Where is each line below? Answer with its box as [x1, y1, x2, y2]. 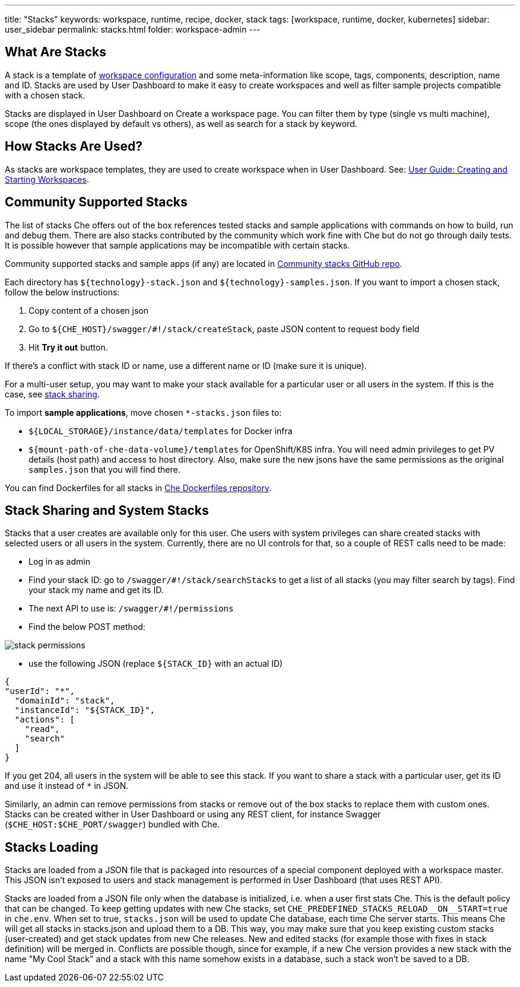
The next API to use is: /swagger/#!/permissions [28, 603, 234, 614]
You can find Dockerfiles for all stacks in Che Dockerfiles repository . [5, 482, 272, 493]
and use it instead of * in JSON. [5, 781, 129, 791]
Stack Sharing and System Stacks [5, 502, 209, 518]
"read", [24, 724, 60, 734]
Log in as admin [28, 556, 90, 567]
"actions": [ [14, 715, 75, 725]
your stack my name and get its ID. [28, 585, 164, 596]
